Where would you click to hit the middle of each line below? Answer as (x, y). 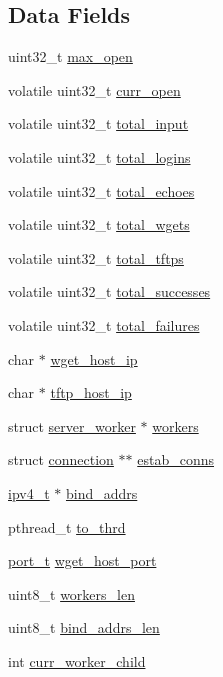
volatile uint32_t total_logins (99, 156)
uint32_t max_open (70, 56)
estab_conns (176, 459)
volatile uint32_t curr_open (94, 89)
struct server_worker (72, 425)
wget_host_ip (94, 358)
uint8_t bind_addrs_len (84, 627)
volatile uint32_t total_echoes (101, 190)
